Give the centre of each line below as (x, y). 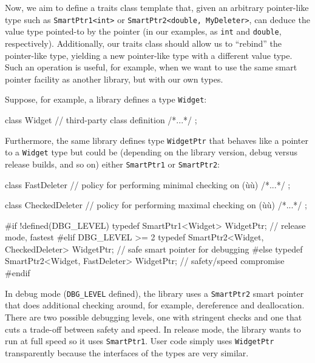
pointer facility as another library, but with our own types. (114, 79)
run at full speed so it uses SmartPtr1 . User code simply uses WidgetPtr (140, 341)
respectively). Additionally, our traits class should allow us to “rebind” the (144, 43)
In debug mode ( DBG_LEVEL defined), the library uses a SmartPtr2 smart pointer (154, 293)
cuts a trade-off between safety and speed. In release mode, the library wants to (153, 329)
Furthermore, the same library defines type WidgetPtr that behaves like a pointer (157, 140)
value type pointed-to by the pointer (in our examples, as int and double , (143, 31)
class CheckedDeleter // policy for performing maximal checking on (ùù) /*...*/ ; (156, 205)
